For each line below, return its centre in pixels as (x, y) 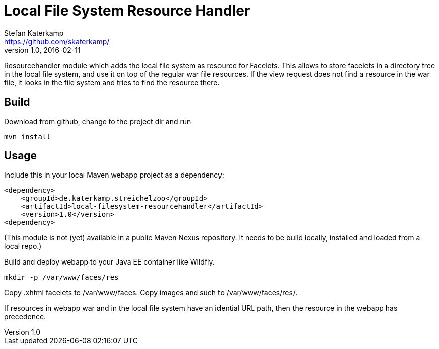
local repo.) (23, 246)
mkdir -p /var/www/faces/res (61, 277)
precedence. (25, 317)
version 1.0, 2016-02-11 (42, 50)
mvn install (27, 137)
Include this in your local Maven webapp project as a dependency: (114, 175)
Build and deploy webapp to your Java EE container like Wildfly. (109, 262)
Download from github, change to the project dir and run (98, 121)
